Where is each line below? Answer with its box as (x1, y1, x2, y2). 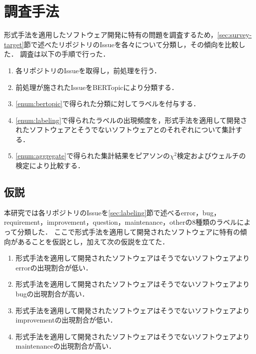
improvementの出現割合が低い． (15, 315, 117, 325)
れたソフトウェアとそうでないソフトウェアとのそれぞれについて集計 (15, 124, 236, 135)
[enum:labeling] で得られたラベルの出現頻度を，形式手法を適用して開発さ (15, 115, 247, 125)
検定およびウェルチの (177, 150, 246, 161)
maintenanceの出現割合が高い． (15, 341, 116, 351)
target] (4, 39, 24, 49)
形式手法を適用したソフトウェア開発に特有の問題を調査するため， (4, 29, 218, 40)
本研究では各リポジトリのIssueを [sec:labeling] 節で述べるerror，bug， (4, 207, 221, 217)
